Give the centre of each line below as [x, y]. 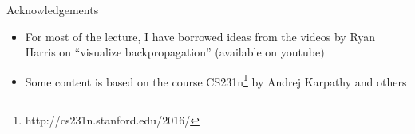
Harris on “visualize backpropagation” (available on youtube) [175, 52]
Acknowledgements [53, 10]
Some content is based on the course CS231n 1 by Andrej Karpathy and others [216, 80]
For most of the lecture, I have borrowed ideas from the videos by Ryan [200, 36]
